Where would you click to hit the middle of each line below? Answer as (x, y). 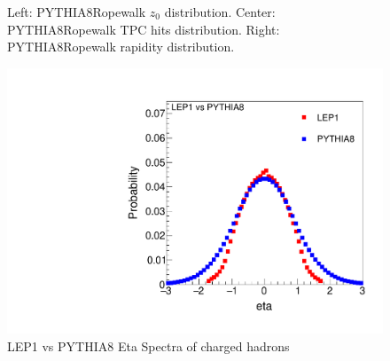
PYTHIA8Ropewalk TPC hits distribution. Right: (144, 29)
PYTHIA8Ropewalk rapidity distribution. (121, 47)
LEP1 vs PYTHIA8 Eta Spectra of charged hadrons (148, 346)
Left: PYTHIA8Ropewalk (77, 12)
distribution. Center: (220, 12)
